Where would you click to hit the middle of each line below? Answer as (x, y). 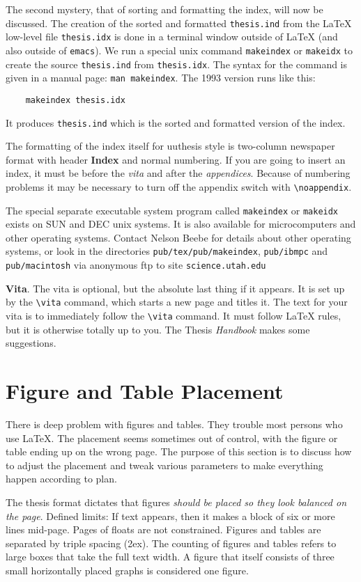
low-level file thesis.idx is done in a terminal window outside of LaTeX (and (172, 37)
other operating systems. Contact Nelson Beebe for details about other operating (178, 237)
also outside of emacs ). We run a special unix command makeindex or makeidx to (179, 50)
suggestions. (31, 343)
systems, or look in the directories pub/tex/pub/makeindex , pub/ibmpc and (167, 251)
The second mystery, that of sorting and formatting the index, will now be (164, 9)
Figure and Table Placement (145, 391)
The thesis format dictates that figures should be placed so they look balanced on (176, 502)
